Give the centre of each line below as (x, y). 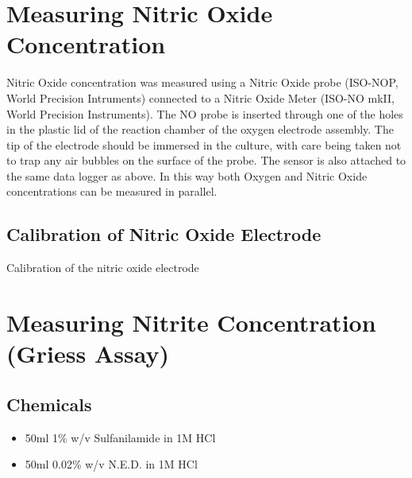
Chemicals (49, 404)
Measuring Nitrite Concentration (191, 323)
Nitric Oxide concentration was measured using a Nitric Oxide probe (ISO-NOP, (202, 82)
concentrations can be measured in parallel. (112, 191)
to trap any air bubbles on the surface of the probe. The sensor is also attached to (206, 160)
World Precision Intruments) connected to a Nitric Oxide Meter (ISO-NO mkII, (200, 97)
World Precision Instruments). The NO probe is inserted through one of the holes (205, 113)
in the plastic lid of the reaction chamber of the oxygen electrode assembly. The (200, 129)
